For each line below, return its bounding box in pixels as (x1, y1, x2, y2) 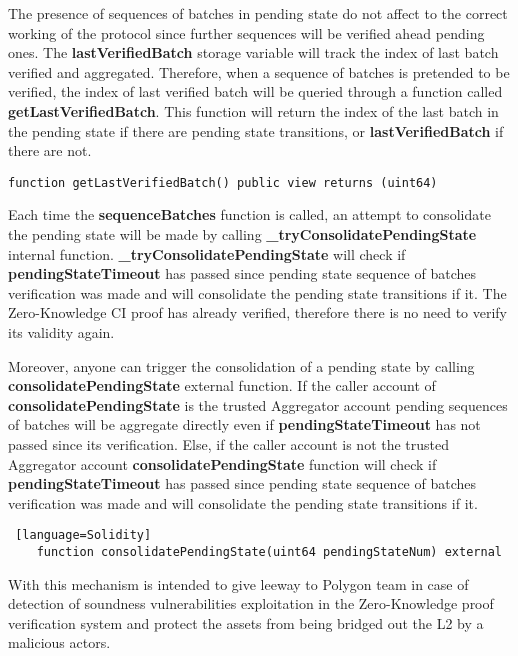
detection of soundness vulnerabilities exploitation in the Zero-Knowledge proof (8, 593, 494, 614)
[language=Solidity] (15, 528, 152, 543)
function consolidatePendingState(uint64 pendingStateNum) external (36, 544, 502, 559)
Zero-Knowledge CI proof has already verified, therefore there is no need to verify (8, 302, 508, 323)
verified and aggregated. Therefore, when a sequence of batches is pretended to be (8, 61, 510, 82)
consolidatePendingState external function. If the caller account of (8, 375, 436, 396)
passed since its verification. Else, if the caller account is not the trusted (8, 433, 450, 454)
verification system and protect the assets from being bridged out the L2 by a (8, 612, 484, 633)
